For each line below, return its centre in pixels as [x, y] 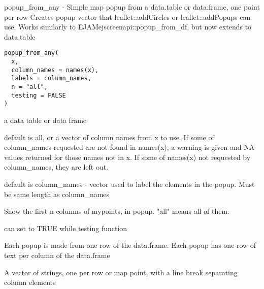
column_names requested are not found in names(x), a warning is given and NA [129, 147]
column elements [30, 282]
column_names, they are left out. [56, 167]
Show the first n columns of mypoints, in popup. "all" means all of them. [117, 211]
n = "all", [29, 87]
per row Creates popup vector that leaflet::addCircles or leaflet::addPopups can [127, 17]
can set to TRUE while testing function [66, 228]
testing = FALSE [39, 95]
